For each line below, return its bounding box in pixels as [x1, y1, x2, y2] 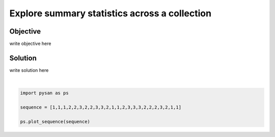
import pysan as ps [20, 90, 69, 96]
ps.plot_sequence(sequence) [20, 119, 90, 124]
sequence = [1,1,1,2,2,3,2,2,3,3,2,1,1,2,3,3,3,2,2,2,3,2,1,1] [20, 104, 182, 111]
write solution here [9, 67, 49, 73]
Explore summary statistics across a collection [9, 8, 211, 19]
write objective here [9, 41, 51, 47]
